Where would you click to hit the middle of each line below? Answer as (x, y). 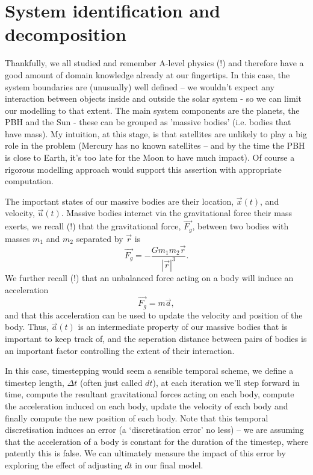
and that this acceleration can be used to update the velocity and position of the (154, 315)
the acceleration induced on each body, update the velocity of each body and (147, 405)
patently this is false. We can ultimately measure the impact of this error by (145, 453)
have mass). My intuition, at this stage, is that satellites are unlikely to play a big (156, 133)
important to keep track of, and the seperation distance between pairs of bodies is (156, 338)
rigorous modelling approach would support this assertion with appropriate (143, 169)
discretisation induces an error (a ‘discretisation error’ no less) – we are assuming (154, 430)
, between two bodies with (240, 226)
